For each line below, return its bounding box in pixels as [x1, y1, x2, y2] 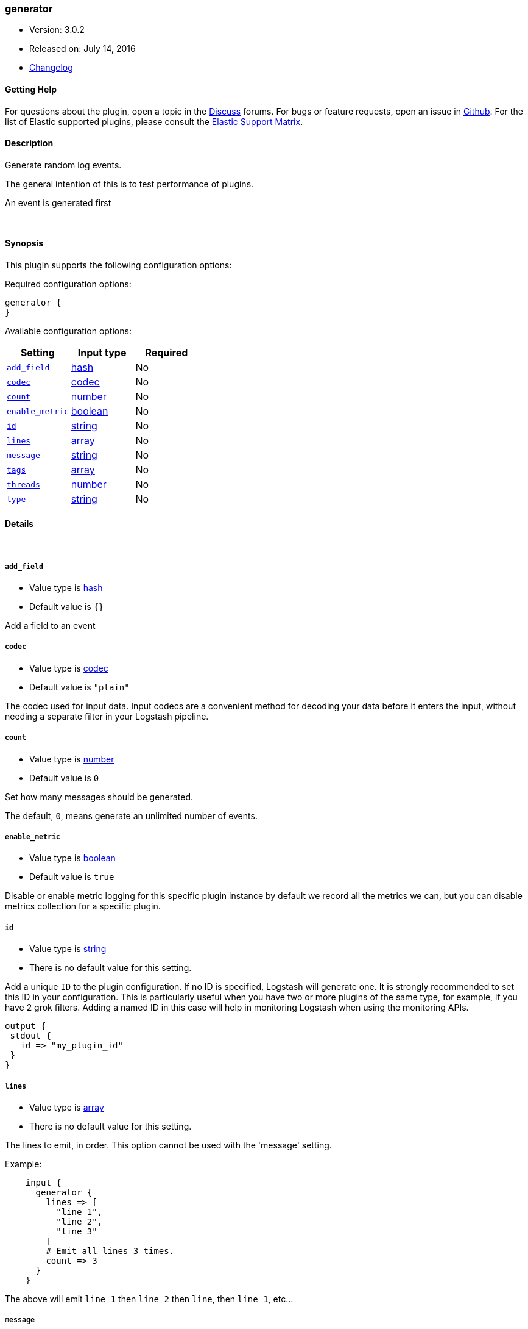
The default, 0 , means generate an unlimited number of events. [5, 810, 258, 821]
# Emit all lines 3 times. [46, 1245, 175, 1256]
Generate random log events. [5, 159, 122, 170]
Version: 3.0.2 [29, 24, 85, 35]
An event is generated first [5, 197, 111, 208]
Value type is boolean [29, 853, 116, 864]
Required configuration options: [5, 279, 132, 290]
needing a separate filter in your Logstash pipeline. [5, 711, 209, 722]
